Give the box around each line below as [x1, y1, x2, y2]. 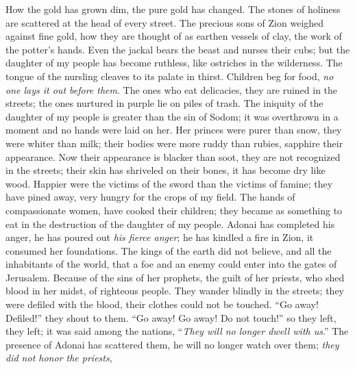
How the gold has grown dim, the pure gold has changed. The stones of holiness [5, 2, 341, 16]
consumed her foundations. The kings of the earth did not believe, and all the [5, 243, 332, 257]
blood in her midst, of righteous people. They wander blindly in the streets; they [5, 283, 345, 298]
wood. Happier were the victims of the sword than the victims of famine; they [5, 176, 333, 190]
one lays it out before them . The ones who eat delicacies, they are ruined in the [5, 82, 338, 97]
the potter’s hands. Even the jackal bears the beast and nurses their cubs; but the [5, 42, 350, 56]
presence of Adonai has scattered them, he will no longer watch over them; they [5, 337, 339, 351]
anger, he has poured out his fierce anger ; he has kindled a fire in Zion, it [5, 230, 314, 244]
